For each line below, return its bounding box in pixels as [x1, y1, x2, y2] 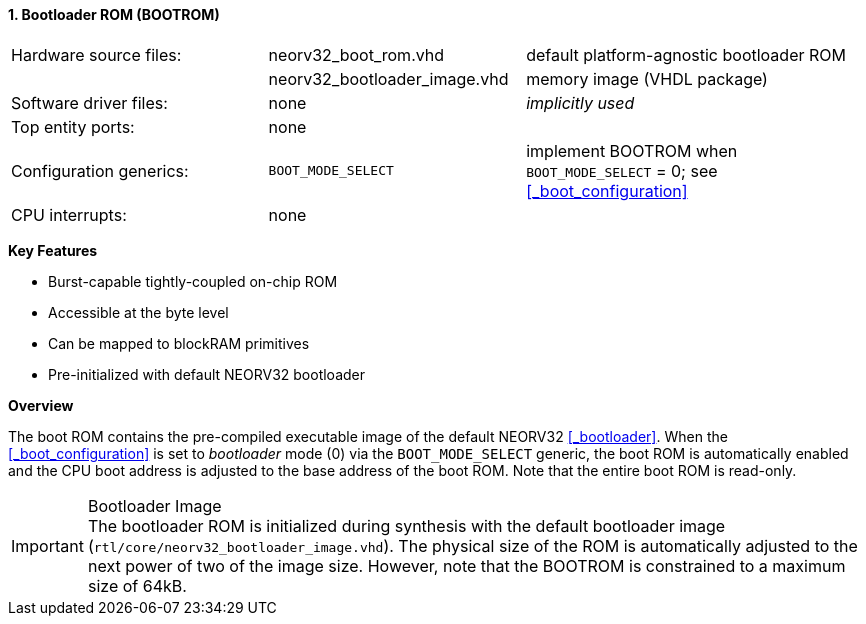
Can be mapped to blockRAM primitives [48, 334, 310, 352]
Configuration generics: [11, 160, 189, 181]
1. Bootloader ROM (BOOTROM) [8, 6, 220, 23]
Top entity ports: [11, 116, 135, 137]
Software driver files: [11, 92, 168, 113]
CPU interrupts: [11, 204, 127, 225]
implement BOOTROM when [526, 140, 738, 161]
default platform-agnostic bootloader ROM [526, 44, 846, 65]
